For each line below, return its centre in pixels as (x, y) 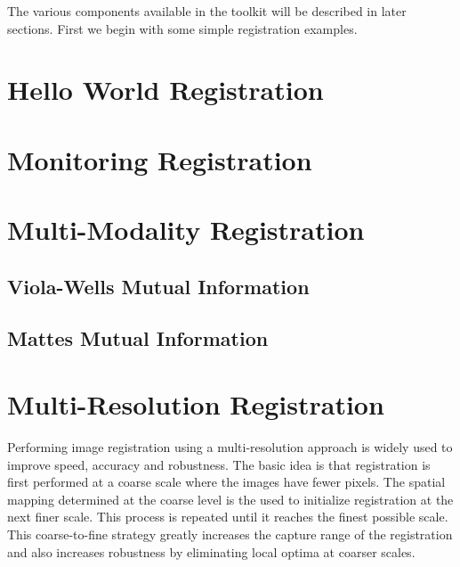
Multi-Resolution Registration (196, 404)
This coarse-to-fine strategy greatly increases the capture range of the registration (230, 534)
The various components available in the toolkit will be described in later (207, 11)
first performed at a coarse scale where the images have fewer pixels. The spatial (226, 482)
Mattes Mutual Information (138, 338)
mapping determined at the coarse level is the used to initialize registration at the (230, 499)
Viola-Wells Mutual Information (158, 286)
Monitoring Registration (160, 159)
